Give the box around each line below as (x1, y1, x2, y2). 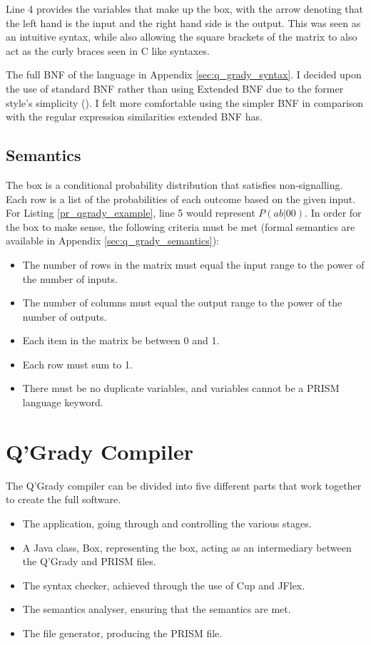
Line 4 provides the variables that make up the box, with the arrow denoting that (6, 1, 364, 16)
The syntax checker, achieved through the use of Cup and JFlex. (22, 577, 305, 592)
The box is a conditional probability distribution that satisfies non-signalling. (6, 177, 343, 192)
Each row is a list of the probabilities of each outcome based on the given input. (6, 191, 356, 206)
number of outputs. (22, 309, 107, 324)
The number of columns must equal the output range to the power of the (22, 295, 342, 310)
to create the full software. (6, 492, 121, 507)
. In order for (305, 205, 362, 220)
